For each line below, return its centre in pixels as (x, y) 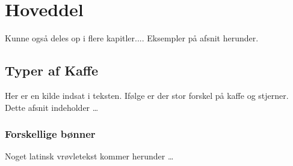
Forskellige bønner (50, 134)
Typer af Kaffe (52, 70)
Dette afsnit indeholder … (52, 107)
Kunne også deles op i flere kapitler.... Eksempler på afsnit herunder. (132, 38)
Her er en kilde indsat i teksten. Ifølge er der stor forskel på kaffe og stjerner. (147, 95)
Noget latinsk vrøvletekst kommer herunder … (89, 156)
